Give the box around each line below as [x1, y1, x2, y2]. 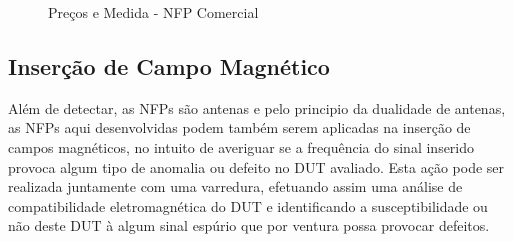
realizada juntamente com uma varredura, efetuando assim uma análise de [8, 176, 463, 197]
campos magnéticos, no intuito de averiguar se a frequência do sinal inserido [8, 136, 475, 157]
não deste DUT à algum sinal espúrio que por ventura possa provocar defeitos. [8, 215, 490, 236]
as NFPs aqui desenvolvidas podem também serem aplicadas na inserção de [8, 117, 471, 138]
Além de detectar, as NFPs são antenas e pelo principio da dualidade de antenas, [8, 97, 506, 118]
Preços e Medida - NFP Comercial [48, 2, 259, 22]
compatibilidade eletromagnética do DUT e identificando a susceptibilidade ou [8, 195, 488, 216]
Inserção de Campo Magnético [8, 50, 330, 81]
